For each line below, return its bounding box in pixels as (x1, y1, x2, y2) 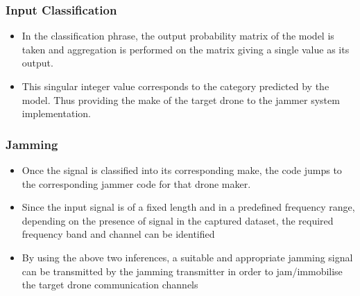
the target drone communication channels (22, 277, 198, 292)
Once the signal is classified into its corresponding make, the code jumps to (22, 163, 342, 177)
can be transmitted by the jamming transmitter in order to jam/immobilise (22, 263, 343, 278)
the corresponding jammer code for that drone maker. (22, 176, 251, 191)
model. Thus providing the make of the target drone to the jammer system (22, 92, 340, 107)
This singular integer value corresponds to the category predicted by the (22, 79, 329, 93)
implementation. (22, 106, 91, 121)
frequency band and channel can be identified (22, 227, 215, 241)
